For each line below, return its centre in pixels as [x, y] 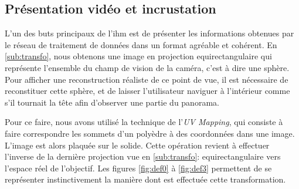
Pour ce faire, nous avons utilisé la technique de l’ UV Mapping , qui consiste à [144, 122]
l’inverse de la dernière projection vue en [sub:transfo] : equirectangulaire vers [143, 156]
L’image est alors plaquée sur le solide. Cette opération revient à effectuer [137, 145]
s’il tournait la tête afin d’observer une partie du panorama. [112, 102]
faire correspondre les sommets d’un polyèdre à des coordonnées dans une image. [150, 133]
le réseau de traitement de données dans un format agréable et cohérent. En [141, 44]
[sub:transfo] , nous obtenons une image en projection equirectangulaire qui [138, 56]
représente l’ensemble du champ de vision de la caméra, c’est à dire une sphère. [147, 67]
